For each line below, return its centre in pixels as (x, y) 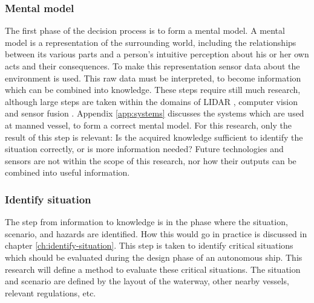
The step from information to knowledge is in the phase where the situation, (146, 222)
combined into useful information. (67, 172)
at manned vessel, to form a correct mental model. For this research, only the (148, 125)
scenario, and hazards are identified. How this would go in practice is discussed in (156, 233)
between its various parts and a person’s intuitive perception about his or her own (157, 54)
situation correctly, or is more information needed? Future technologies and (144, 149)
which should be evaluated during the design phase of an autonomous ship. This (154, 257)
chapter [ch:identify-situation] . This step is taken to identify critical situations (149, 245)
